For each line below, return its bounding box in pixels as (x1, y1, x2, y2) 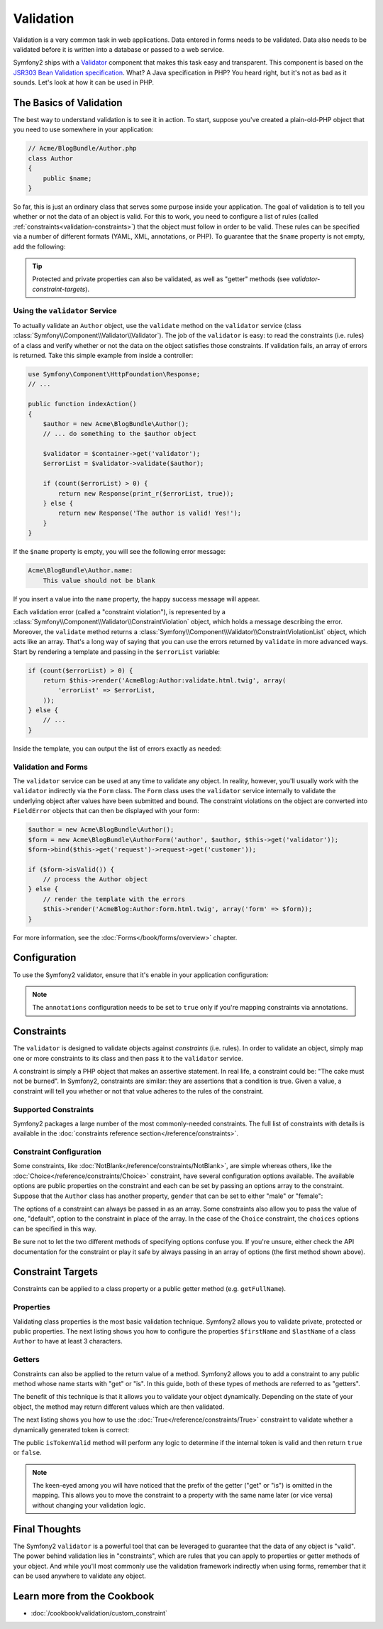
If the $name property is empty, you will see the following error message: (13, 547, 226, 556)
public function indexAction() (28, 400, 138, 408)
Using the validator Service (13, 306, 117, 316)
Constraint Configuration (13, 1147, 102, 1157)
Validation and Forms (13, 762, 88, 772)
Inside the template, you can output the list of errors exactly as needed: (13, 744, 222, 753)
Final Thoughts (13, 1523, 82, 1535)
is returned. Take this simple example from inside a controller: (13, 351, 194, 359)
